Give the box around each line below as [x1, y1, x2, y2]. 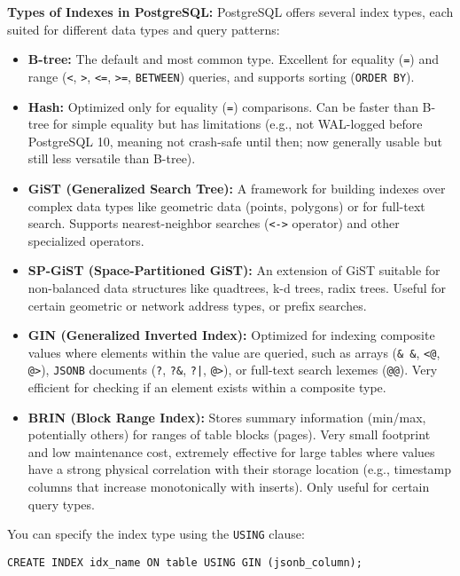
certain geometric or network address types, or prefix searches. [27, 296, 367, 314]
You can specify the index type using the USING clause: [7, 525, 305, 543]
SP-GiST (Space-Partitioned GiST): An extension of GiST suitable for [27, 261, 441, 280]
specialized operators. [27, 231, 144, 249]
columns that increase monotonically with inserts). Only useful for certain [27, 477, 430, 496]
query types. [27, 494, 95, 513]
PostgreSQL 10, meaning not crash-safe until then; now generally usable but [27, 131, 442, 150]
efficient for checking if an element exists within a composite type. [27, 378, 386, 397]
